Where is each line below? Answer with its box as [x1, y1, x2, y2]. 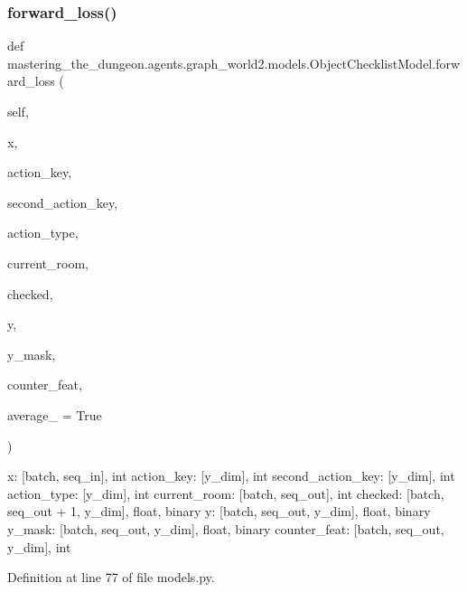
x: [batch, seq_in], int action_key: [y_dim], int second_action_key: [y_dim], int [7, 466, 455, 485]
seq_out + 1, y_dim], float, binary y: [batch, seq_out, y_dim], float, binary [7, 502, 431, 521]
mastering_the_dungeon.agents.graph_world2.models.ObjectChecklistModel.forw [7, 53, 461, 72]
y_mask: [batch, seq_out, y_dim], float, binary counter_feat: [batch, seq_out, [7, 519, 444, 538]
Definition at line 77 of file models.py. [7, 568, 215, 587]
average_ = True [7, 405, 102, 424]
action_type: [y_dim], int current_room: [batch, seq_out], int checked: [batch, [7, 484, 444, 503]
